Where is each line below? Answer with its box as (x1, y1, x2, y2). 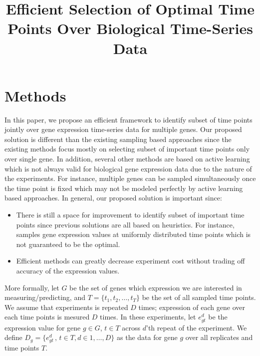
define (4, 332, 22, 342)
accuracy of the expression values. (16, 265, 120, 275)
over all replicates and (185, 332, 253, 342)
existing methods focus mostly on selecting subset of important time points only (4, 143, 250, 154)
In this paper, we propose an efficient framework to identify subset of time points (4, 114, 253, 124)
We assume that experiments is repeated (4, 301, 128, 312)
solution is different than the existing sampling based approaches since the (4, 133, 232, 144)
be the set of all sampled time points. (142, 292, 256, 302)
